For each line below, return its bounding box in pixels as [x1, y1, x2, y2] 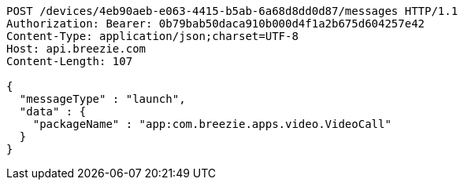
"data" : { [19, 105, 87, 118]
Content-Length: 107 [6, 55, 133, 67]
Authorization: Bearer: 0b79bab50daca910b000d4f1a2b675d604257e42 [6, 17, 425, 30]
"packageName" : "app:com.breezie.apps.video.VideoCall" [32, 118, 392, 130]
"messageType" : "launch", [19, 93, 186, 105]
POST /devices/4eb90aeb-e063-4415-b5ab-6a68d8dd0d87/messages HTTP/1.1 [6, 5, 458, 17]
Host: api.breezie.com [6, 42, 147, 55]
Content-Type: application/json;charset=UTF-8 [6, 30, 299, 42]
